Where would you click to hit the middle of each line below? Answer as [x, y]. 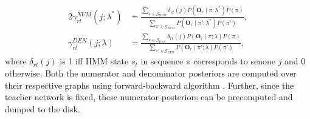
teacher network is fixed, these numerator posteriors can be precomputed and [149, 97]
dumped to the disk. [43, 108]
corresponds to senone [234, 61]
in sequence [162, 61]
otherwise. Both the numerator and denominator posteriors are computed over [151, 73]
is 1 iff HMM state [94, 61]
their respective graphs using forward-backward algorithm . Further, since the [150, 85]
